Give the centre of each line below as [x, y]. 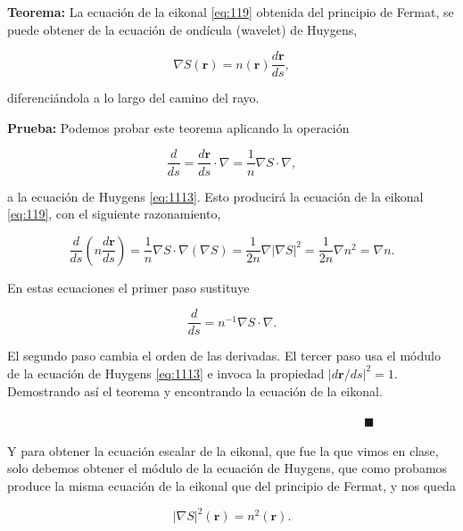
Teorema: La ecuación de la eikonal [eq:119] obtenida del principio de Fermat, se [231, 12]
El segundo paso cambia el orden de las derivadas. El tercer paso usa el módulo [224, 356]
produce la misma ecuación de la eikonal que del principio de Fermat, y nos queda [231, 485]
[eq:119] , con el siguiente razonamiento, [114, 214]
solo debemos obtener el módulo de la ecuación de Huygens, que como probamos [227, 468]
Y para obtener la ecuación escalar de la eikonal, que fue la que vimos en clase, [223, 450]
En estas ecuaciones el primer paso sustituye [128, 287]
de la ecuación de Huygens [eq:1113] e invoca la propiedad [166, 373]
